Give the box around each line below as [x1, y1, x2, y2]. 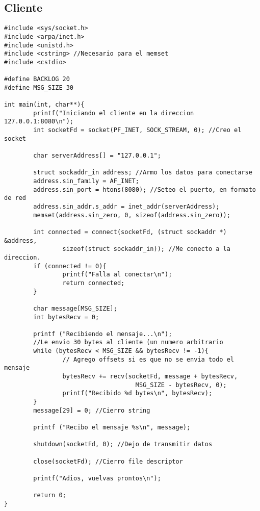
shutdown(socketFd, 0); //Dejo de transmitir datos [33, 441, 213, 448]
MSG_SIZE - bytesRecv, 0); [135, 381, 227, 389]
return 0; [33, 492, 66, 499]
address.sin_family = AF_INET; [33, 177, 139, 185]
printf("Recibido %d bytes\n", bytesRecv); [62, 390, 213, 397]
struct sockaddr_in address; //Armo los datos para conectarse [33, 169, 252, 176]
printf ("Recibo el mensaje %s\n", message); [33, 424, 191, 431]
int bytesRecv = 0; [33, 313, 99, 321]
